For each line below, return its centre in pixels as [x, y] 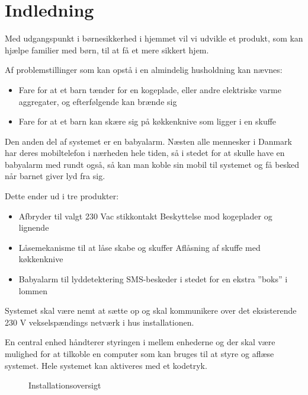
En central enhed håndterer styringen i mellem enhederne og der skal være [140, 342]
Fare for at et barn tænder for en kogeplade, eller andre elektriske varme [150, 89]
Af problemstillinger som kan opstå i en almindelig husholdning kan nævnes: [144, 70]
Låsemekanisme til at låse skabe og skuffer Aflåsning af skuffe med [139, 247]
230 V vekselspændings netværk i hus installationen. [100, 322]
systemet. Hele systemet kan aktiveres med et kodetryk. [106, 365]
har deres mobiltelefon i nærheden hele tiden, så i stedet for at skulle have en [145, 153]
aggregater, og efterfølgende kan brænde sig [98, 101]
